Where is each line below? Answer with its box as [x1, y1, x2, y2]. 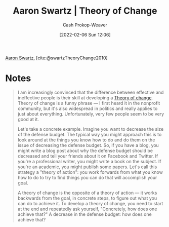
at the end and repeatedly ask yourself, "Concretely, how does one [17, 206, 157, 212]
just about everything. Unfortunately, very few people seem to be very [17, 110, 164, 117]
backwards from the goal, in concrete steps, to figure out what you [17, 195, 157, 201]
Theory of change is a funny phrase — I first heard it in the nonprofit [17, 100, 160, 106]
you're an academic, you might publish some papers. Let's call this [17, 164, 157, 170]
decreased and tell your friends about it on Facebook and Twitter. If [17, 153, 158, 159]
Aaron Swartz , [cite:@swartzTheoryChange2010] [5, 55, 108, 61]
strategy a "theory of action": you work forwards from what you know [17, 169, 163, 175]
